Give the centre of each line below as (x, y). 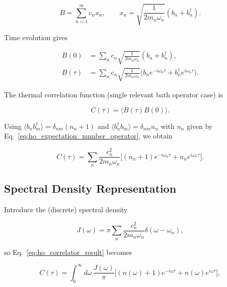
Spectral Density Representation (90, 188)
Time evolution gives (36, 37)
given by (199, 126)
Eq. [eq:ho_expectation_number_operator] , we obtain (88, 136)
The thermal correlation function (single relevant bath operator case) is (113, 95)
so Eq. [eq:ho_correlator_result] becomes (68, 252)
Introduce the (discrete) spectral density (66, 209)
